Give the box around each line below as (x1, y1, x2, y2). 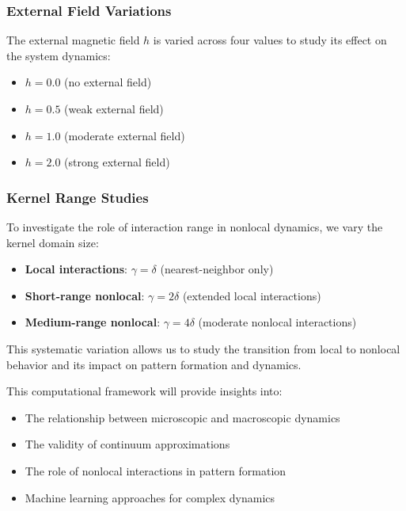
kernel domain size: (6, 234, 99, 250)
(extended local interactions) (182, 287, 321, 303)
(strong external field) (64, 154, 170, 170)
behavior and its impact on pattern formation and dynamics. (6, 356, 302, 372)
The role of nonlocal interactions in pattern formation (25, 462, 286, 479)
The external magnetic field (6, 32, 140, 48)
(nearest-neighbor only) (160, 261, 274, 277)
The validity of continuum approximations (25, 436, 230, 452)
